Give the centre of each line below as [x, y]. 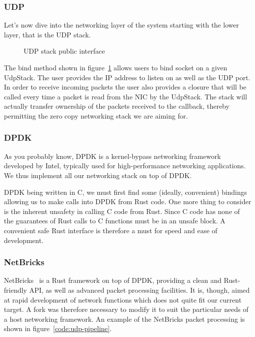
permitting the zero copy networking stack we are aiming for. [96, 115]
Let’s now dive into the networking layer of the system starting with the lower [122, 25]
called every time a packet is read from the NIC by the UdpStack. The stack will [126, 96]
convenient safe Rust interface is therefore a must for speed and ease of [111, 230]
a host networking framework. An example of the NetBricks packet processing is [125, 319]
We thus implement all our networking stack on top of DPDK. [98, 175]
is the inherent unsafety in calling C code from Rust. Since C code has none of [122, 211]
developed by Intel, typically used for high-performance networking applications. [125, 166]
